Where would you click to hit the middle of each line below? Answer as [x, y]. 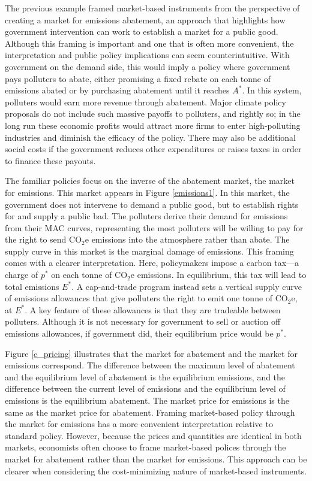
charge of [22, 275]
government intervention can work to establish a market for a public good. [142, 31]
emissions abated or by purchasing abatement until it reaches [117, 90]
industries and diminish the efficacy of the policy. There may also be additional [150, 137]
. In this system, [272, 90]
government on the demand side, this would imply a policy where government [148, 66]
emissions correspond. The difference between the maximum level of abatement [150, 365]
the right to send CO [43, 239]
